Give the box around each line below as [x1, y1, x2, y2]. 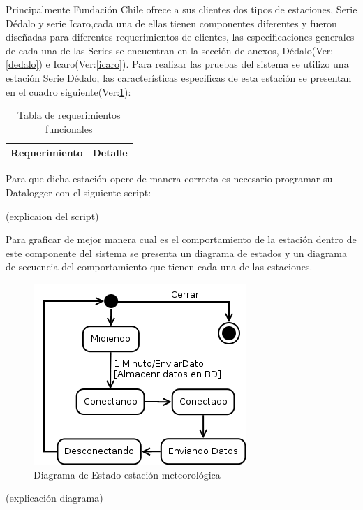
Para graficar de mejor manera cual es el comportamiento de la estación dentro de [6, 232, 357, 247]
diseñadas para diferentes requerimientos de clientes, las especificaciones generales [6, 29, 355, 44]
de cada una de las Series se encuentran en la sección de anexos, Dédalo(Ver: [6, 43, 334, 57]
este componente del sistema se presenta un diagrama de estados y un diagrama [6, 245, 348, 260]
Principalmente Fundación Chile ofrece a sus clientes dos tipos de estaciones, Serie [6, 2, 357, 16]
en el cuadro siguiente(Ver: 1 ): [6, 84, 131, 99]
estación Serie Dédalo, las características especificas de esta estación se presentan [6, 70, 352, 85]
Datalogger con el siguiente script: [6, 185, 151, 200]
